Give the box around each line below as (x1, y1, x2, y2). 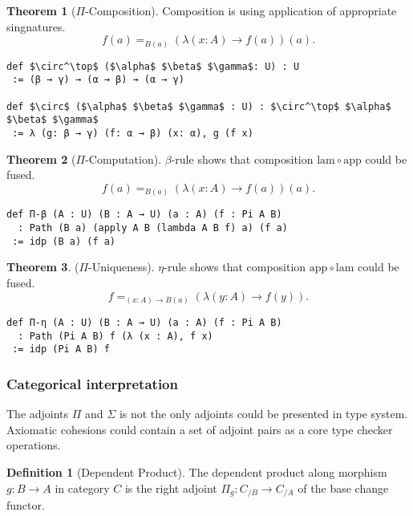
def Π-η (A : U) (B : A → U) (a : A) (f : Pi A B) (6, 317, 282, 329)
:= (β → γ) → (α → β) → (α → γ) (12, 74, 184, 86)
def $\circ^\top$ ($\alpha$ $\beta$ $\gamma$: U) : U (6, 60, 300, 72)
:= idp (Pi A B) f (12, 343, 110, 356)
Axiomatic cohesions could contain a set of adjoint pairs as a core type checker (6, 421, 393, 437)
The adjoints (6, 405, 69, 422)
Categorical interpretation (6, 373, 178, 393)
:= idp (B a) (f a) (12, 235, 116, 247)
